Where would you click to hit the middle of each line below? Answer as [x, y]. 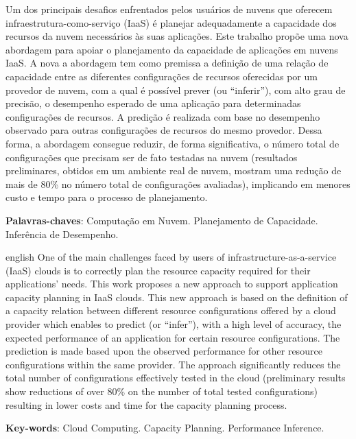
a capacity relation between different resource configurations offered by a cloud [171, 310]
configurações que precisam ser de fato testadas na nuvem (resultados [152, 157]
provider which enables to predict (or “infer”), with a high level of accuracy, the [174, 324]
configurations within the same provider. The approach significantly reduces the [173, 364]
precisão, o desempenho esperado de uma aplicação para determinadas [153, 103]
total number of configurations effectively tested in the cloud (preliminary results [176, 378]
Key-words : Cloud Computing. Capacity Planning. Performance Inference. [165, 428]
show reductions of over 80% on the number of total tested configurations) [162, 391]
